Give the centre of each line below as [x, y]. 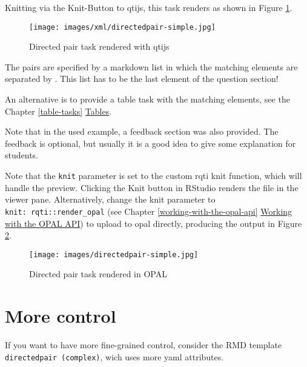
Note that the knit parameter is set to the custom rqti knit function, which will [153, 175]
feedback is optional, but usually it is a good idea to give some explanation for [150, 143]
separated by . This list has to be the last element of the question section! [142, 79]
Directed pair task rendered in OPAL [98, 274]
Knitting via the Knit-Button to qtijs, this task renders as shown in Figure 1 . [149, 7]
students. [21, 155]
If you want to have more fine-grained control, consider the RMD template [144, 345]
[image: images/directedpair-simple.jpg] [114, 254]
